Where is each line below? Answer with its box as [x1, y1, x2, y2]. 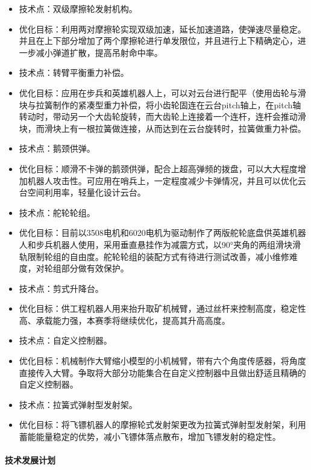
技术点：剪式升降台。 [19, 282, 104, 294]
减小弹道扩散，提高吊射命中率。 [36, 46, 163, 58]
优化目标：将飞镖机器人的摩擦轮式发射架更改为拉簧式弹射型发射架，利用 [19, 418, 306, 431]
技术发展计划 [5, 454, 55, 466]
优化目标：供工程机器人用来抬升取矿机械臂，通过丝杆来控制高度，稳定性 [19, 302, 306, 315]
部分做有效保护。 [61, 262, 129, 274]
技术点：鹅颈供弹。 [19, 142, 95, 155]
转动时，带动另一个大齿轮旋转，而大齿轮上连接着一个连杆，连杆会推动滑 [19, 110, 306, 123]
